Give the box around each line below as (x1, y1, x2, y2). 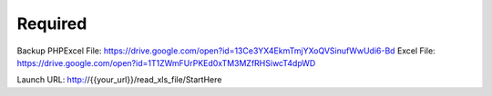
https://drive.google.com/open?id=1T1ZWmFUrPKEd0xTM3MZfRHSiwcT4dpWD (16, 57, 316, 68)
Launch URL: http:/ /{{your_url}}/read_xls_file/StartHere (16, 74, 222, 85)
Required (16, 14, 87, 34)
